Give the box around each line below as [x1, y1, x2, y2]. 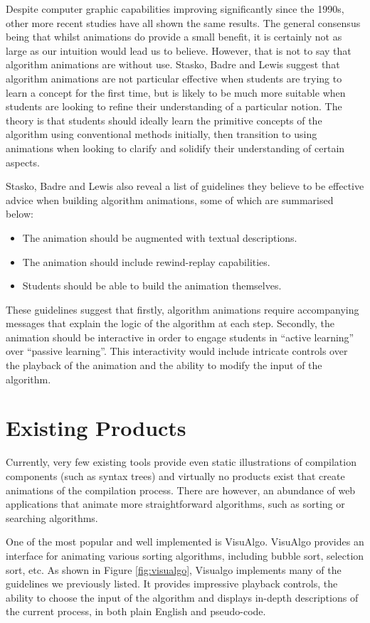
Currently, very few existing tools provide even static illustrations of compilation [6, 454, 356, 469]
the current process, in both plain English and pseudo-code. [6, 604, 266, 619]
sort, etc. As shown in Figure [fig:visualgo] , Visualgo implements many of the [6, 562, 342, 577]
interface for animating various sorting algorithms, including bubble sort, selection [6, 548, 364, 563]
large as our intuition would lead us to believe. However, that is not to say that [6, 43, 351, 58]
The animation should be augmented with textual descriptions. [22, 230, 297, 245]
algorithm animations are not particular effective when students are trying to [6, 70, 342, 85]
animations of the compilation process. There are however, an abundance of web [6, 482, 356, 497]
